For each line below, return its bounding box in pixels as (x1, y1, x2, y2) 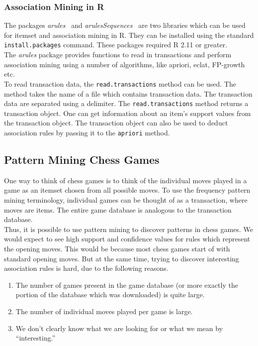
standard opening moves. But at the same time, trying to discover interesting (4, 253, 239, 263)
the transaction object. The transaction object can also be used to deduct (4, 117, 228, 128)
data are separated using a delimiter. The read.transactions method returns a (4, 98, 249, 109)
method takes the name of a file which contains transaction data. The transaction (4, 88, 253, 99)
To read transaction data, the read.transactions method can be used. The (4, 78, 236, 89)
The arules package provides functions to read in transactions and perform (4, 49, 232, 60)
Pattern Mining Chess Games (4, 151, 160, 167)
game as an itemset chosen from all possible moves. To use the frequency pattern (4, 185, 251, 195)
